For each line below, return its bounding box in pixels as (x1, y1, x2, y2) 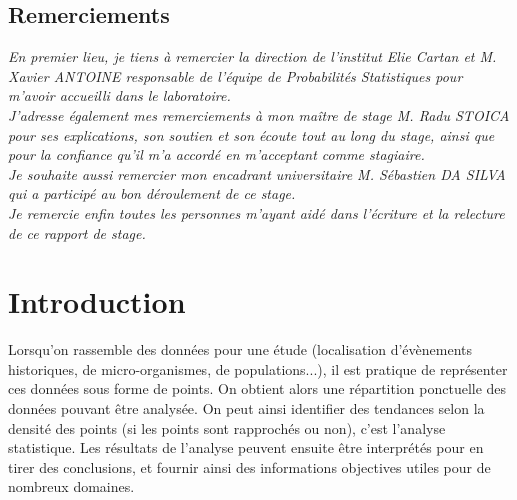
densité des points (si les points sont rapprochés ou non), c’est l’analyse (8, 417, 446, 438)
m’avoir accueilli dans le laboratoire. (8, 85, 231, 106)
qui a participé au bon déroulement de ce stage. (8, 183, 296, 204)
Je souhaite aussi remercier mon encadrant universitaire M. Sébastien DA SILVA (8, 163, 506, 184)
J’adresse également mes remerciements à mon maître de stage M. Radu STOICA (8, 104, 510, 125)
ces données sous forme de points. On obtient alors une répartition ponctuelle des (8, 378, 507, 399)
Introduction (8, 281, 186, 322)
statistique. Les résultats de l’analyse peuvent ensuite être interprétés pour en (8, 437, 484, 458)
